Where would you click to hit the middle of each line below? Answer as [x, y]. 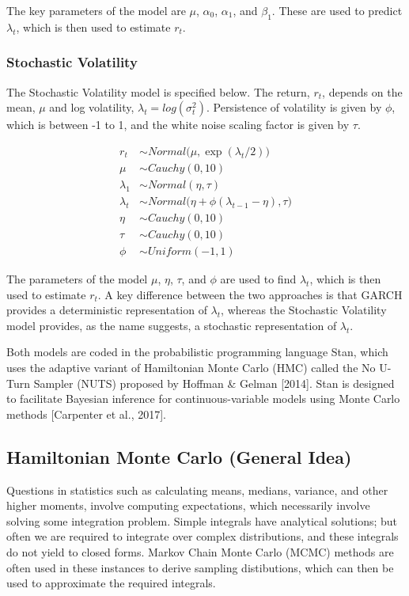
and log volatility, [92, 107]
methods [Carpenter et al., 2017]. [86, 414]
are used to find [258, 279]
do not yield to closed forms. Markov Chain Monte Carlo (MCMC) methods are [200, 551]
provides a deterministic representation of [107, 310]
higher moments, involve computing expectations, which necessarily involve [188, 505]
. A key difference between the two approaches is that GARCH [250, 294]
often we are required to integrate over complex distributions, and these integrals [203, 536]
